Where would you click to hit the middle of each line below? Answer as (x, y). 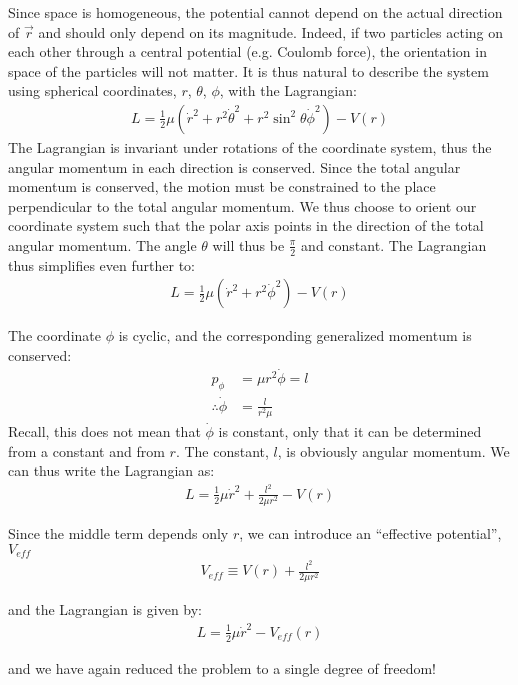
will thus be (248, 244)
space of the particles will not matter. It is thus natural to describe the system (248, 70)
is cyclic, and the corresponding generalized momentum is (295, 335)
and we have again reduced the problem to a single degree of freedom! (222, 667)
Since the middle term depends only (118, 533)
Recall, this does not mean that (104, 431)
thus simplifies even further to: (101, 264)
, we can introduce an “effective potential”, (370, 533)
